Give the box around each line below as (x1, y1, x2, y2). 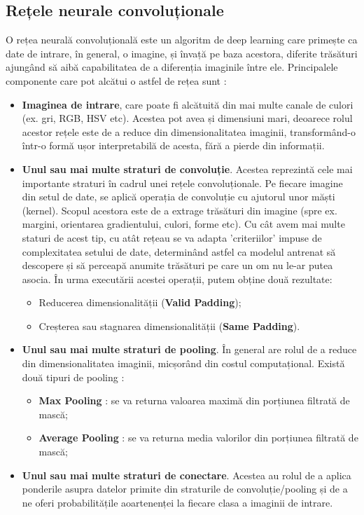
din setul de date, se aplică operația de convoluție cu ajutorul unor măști (22, 189, 335, 204)
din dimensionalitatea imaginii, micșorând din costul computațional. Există (22, 356, 345, 371)
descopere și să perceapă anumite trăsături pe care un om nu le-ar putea (22, 258, 333, 273)
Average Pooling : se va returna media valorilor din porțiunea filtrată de (38, 430, 358, 445)
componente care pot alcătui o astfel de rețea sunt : (6, 73, 227, 88)
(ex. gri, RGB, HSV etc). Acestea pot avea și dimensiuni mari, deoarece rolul (22, 111, 353, 125)
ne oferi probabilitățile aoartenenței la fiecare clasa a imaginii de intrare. (22, 495, 333, 509)
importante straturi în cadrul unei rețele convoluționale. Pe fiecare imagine (22, 175, 343, 190)
